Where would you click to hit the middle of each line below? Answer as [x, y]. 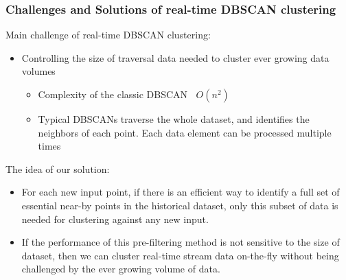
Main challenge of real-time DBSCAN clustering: [108, 35]
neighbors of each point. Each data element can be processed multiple [185, 132]
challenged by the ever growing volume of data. [121, 269]
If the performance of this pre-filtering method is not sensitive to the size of [181, 242]
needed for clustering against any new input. [115, 219]
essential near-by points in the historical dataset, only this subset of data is [180, 205]
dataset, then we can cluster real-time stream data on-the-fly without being [180, 255]
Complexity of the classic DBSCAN [113, 94]
